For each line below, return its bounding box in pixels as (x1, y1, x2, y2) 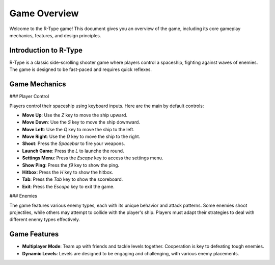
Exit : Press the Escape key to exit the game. (22, 183, 115, 189)
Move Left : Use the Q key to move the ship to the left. (22, 126, 135, 132)
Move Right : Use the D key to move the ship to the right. (22, 133, 141, 140)
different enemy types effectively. (9, 216, 80, 223)
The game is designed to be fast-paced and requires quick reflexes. (9, 66, 152, 73)
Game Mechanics (9, 80, 66, 89)
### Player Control (9, 93, 49, 100)
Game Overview (9, 8, 79, 19)
